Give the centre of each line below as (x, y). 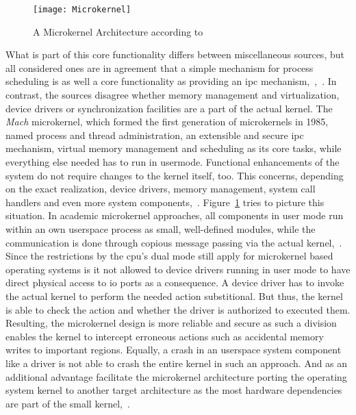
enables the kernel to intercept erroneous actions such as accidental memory (165, 336)
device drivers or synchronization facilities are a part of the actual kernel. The (169, 108)
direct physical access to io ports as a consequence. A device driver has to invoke (175, 282)
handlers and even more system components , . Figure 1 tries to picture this (165, 202)
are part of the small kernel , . (68, 403)
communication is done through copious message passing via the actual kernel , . (174, 242)
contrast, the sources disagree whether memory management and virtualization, (173, 95)
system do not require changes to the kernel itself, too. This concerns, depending (175, 175)
